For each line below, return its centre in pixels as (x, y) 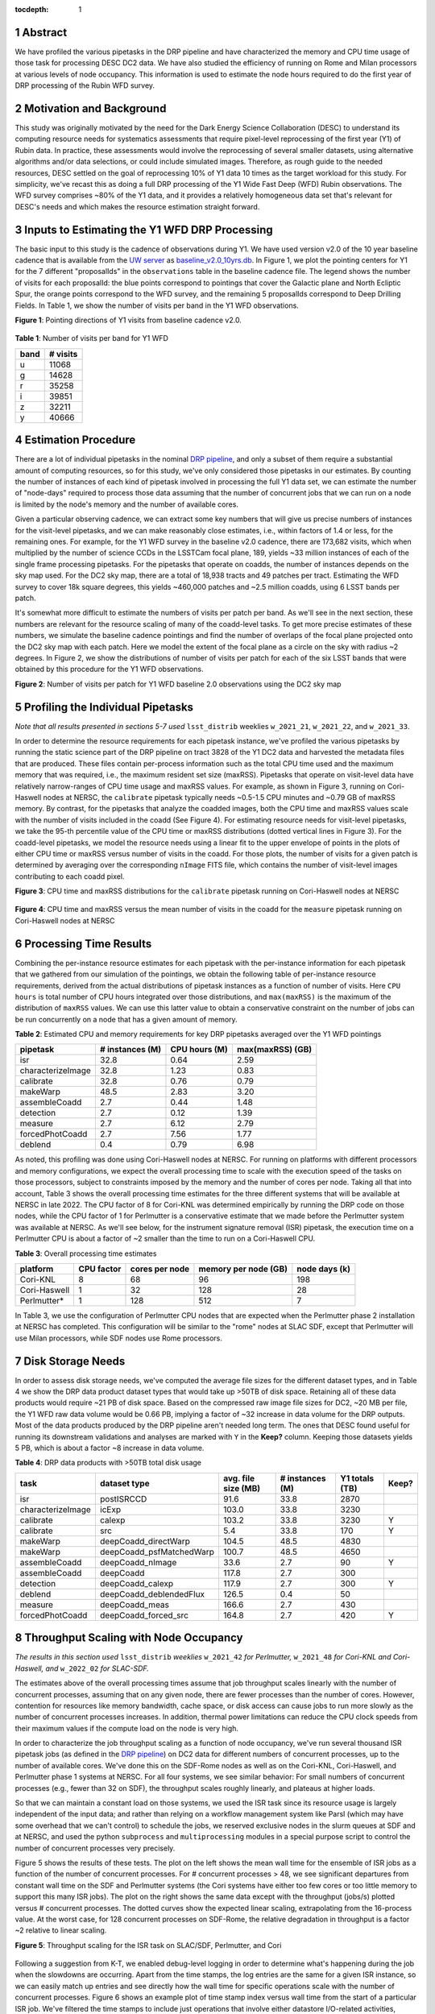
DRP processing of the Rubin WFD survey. (85, 85)
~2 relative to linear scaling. (61, 1930)
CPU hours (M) (199, 1050)
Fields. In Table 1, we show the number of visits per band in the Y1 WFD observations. (157, 305)
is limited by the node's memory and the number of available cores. (127, 504)
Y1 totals (357, 1478)
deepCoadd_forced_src (144, 1615)
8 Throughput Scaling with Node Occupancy (129, 1638)
